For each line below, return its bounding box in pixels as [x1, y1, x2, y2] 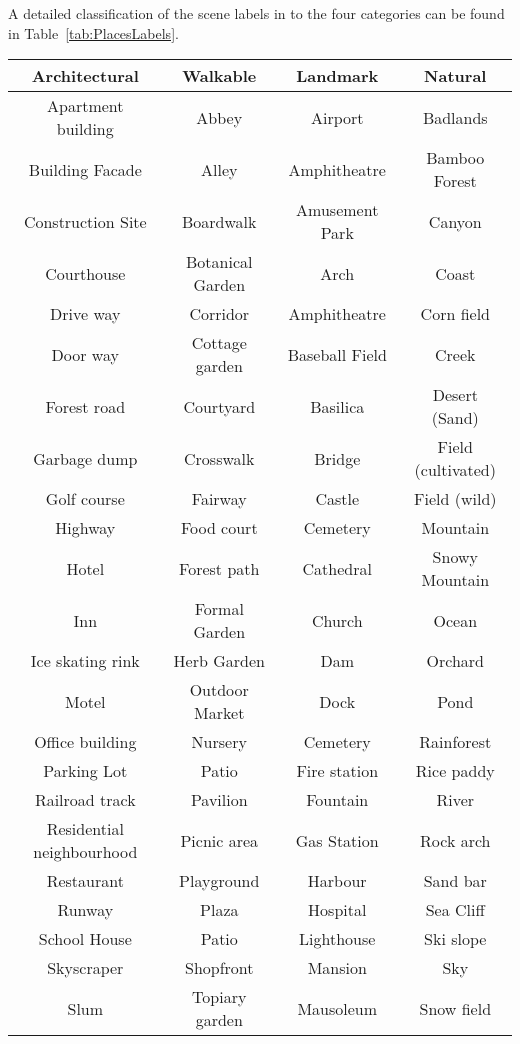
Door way [51, 342, 119, 366]
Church [311, 608, 363, 632]
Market [194, 701, 245, 725]
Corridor [189, 302, 250, 326]
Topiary [192, 985, 247, 1009]
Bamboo [426, 146, 485, 170]
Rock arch [420, 828, 491, 852]
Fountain [306, 788, 369, 812]
